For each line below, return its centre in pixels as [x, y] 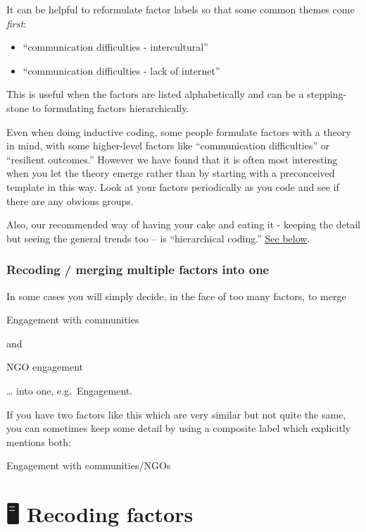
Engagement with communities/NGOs [89, 465]
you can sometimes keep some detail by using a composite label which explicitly [179, 428]
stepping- [327, 94]
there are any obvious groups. [70, 200]
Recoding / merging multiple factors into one [138, 270]
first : [17, 23]
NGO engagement [45, 367]
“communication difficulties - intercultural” [115, 47]
